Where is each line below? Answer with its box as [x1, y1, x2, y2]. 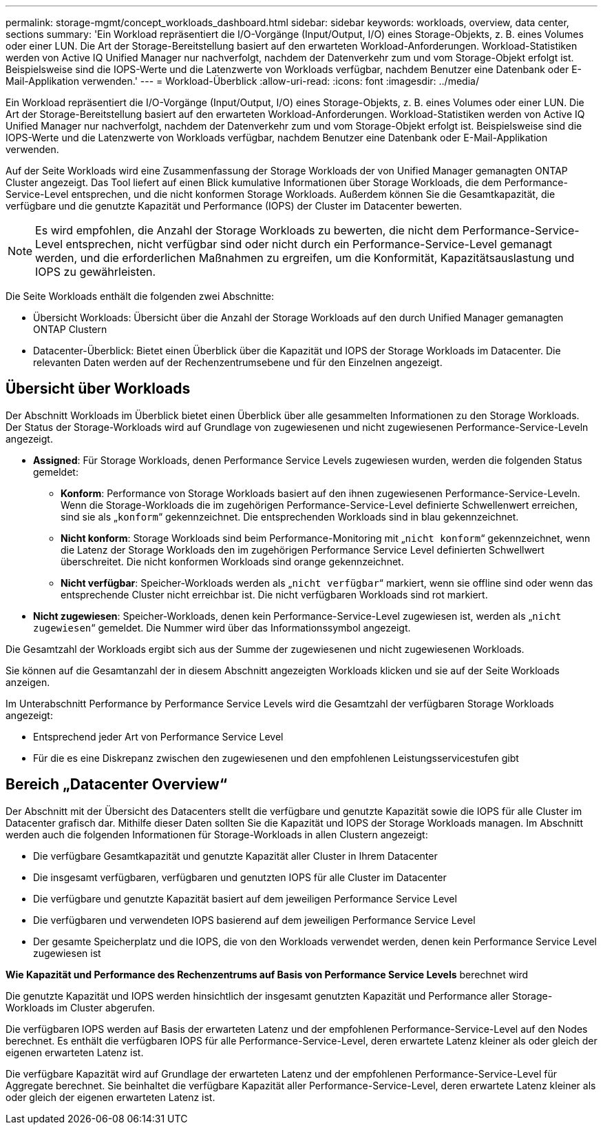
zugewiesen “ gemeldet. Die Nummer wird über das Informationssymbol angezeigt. [33, 621, 411, 634]
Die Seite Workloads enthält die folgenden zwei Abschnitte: [6, 290, 275, 302]
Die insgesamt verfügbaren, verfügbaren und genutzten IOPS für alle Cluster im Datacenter [33, 871, 447, 883]
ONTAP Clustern [33, 323, 107, 335]
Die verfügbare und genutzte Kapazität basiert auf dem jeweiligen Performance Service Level [33, 892, 457, 905]
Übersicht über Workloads [6, 380, 191, 398]
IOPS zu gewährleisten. [35, 265, 156, 279]
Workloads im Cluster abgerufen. [6, 1001, 155, 1013]
